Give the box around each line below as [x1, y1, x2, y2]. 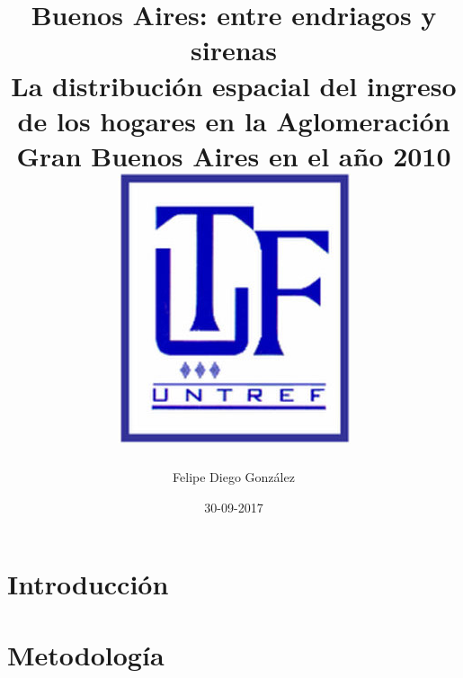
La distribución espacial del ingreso [11, 67, 457, 103]
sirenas [191, 31, 277, 68]
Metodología [7, 636, 165, 673]
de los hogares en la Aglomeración [17, 102, 450, 138]
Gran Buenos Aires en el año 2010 [16, 137, 451, 174]
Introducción [7, 566, 169, 602]
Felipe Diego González [173, 468, 295, 486]
